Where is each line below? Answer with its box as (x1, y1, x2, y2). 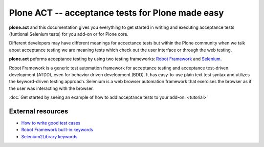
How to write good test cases (21, 120, 81, 126)
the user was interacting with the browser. (9, 85, 94, 91)
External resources (9, 107, 68, 115)
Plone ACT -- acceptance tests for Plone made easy (9, 7, 224, 18)
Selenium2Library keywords (21, 133, 78, 139)
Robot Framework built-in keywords (21, 127, 93, 133)
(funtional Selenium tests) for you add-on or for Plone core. (9, 31, 129, 37)
